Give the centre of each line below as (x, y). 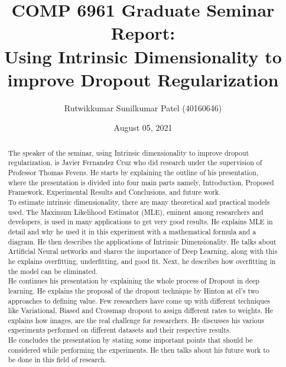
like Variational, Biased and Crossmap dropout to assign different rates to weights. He (141, 310)
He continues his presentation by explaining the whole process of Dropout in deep (134, 281)
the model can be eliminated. (53, 271)
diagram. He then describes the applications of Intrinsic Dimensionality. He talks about (142, 241)
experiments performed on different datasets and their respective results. (119, 330)
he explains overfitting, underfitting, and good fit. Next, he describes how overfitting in (142, 261)
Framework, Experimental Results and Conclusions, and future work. (114, 192)
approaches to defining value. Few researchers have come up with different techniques (139, 300)
